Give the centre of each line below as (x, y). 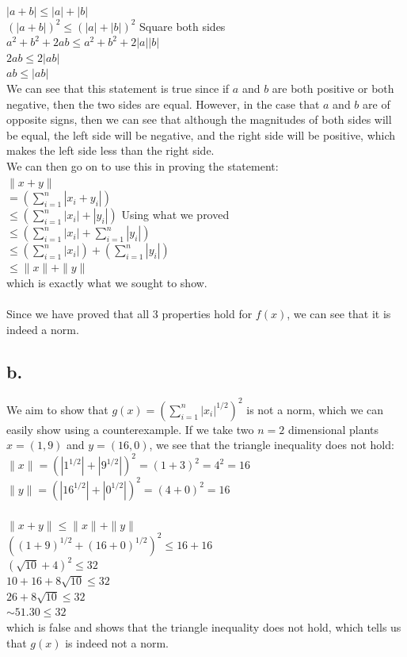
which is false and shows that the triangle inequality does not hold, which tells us (204, 626)
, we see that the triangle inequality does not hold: (272, 445)
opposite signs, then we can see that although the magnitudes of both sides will (199, 119)
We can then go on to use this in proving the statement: (143, 165)
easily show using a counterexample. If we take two (130, 429)
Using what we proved (175, 215)
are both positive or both (333, 88)
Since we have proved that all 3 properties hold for (129, 313)
